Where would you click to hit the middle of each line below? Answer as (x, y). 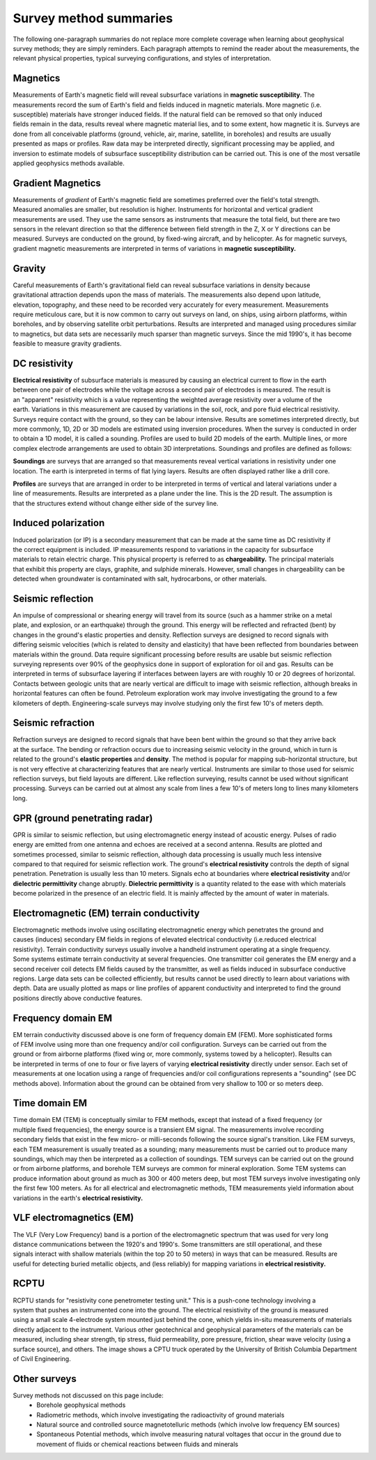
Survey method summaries (93, 18)
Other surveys (45, 1379)
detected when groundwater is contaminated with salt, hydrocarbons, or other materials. (140, 579)
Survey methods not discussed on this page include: (88, 1395)
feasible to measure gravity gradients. (67, 344)
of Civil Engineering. (42, 1358)
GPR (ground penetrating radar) (83, 818)
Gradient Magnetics (57, 183)
